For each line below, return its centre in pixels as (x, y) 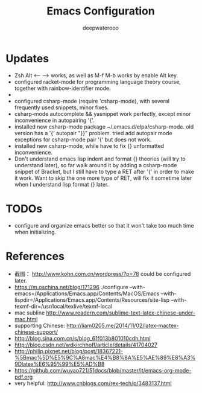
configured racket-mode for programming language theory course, (98, 81)
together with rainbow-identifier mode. (62, 88)
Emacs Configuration (101, 11)
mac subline (30, 313)
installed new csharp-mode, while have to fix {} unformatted (89, 145)
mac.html (26, 319)
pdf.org (24, 377)
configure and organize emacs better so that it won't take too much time (104, 225)
